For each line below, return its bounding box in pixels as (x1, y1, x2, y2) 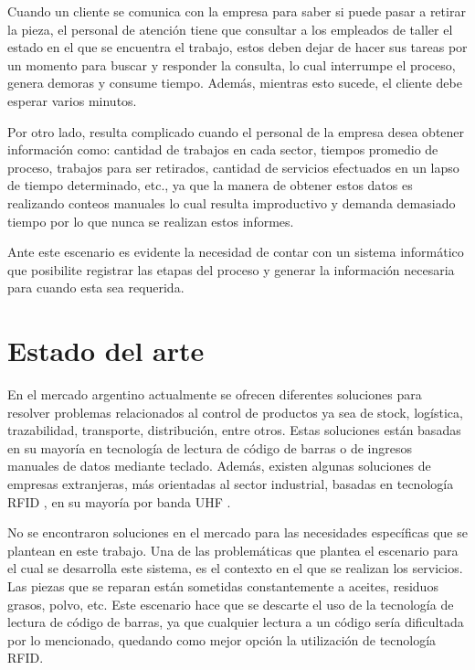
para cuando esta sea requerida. (7, 278, 185, 297)
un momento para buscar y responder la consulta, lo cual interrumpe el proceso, (7, 55, 456, 74)
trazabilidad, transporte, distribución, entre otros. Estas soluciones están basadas (7, 420, 461, 440)
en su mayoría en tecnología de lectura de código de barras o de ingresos (7, 438, 413, 457)
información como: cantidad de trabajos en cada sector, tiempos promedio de (7, 140, 438, 159)
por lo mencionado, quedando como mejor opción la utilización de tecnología (7, 630, 437, 649)
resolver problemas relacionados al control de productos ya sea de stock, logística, (7, 402, 463, 421)
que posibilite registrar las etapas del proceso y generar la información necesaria (7, 260, 455, 279)
